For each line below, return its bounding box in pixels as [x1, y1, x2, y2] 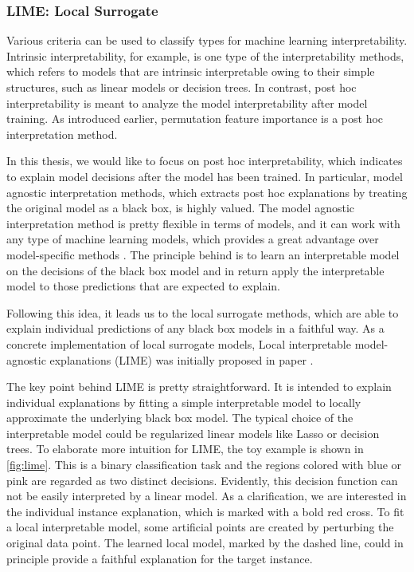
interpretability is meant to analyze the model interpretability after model [6, 94, 368, 111]
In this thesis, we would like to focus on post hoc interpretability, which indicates [6, 152, 403, 169]
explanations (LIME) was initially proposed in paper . [49, 351, 314, 368]
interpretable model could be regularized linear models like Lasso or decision [6, 424, 380, 441]
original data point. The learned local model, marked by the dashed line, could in [6, 535, 404, 551]
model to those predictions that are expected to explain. [6, 278, 281, 294]
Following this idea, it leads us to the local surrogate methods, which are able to [6, 304, 399, 321]
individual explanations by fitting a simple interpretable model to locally [6, 393, 361, 410]
